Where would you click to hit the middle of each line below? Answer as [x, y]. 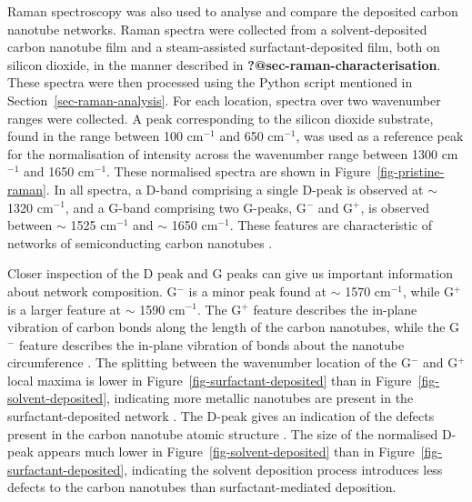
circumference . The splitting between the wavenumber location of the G [209, 362]
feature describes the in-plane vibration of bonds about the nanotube [212, 344]
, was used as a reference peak [380, 136]
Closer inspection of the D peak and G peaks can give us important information [230, 273]
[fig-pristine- [411, 171]
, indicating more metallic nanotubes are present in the [260, 398]
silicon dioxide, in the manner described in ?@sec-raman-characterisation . [224, 64]
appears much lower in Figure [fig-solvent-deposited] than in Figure [226, 452]
